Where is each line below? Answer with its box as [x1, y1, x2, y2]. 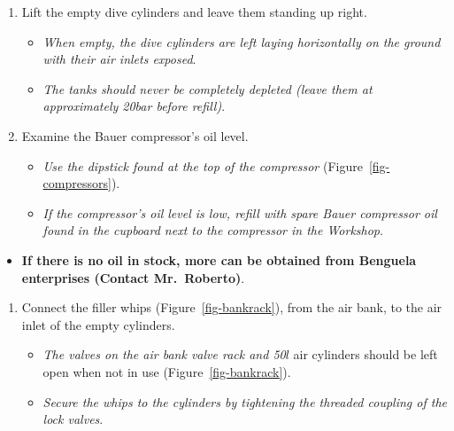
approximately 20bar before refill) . [42, 97, 226, 115]
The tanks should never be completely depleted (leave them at [42, 79, 373, 98]
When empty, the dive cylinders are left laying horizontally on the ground [42, 32, 441, 51]
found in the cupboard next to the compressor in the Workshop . [42, 221, 383, 239]
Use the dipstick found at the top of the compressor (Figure [42, 156, 363, 175]
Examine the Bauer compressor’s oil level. [21, 126, 249, 145]
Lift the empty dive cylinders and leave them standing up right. [21, 3, 367, 20]
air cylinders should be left [293, 345, 438, 364]
